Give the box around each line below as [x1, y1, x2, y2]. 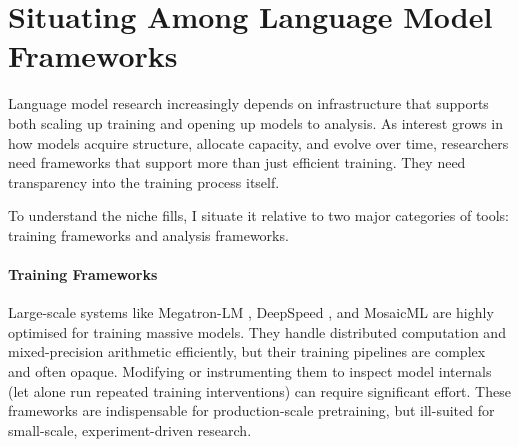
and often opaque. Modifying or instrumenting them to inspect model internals [8, 361, 492, 382]
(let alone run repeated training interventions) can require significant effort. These [8, 380, 511, 401]
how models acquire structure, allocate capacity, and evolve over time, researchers [8, 132, 509, 153]
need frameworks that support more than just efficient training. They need [8, 152, 466, 173]
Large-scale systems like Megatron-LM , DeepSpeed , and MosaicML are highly [8, 302, 494, 323]
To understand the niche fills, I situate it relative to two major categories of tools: [8, 205, 510, 226]
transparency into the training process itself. [8, 171, 280, 192]
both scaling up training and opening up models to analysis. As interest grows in [8, 112, 503, 133]
